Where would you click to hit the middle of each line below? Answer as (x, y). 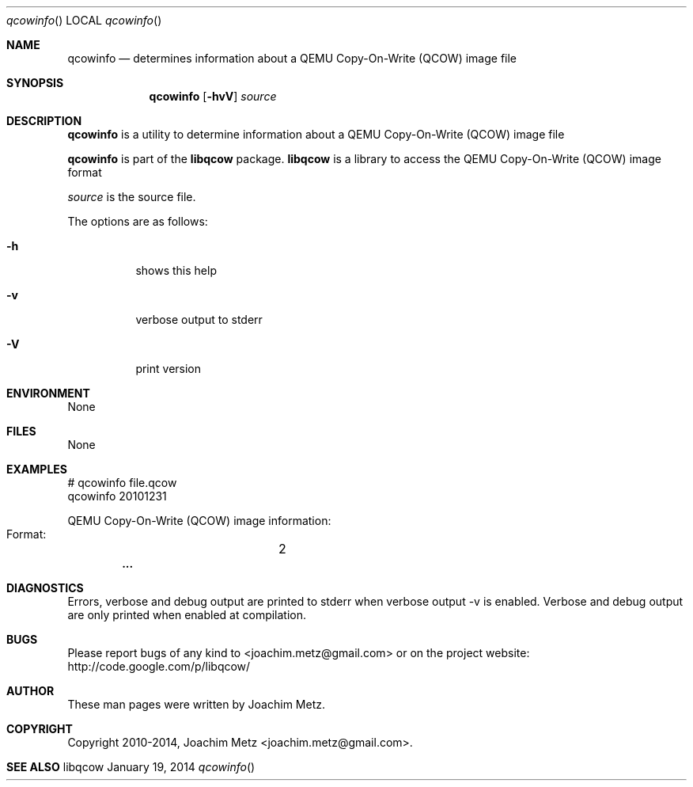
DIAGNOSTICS (45, 588)
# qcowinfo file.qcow (122, 483)
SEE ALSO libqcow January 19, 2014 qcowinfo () (131, 767)
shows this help (176, 270)
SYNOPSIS (35, 83)
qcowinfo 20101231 (117, 496)
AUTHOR (30, 691)
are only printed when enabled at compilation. (187, 615)
